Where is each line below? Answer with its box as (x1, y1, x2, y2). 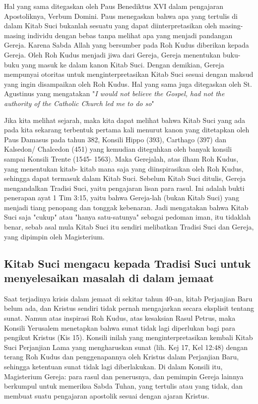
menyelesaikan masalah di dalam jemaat (4, 270, 214, 286)
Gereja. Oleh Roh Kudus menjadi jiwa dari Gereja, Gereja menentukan (4, 49, 221, 59)
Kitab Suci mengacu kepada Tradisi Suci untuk (4, 255, 251, 271)
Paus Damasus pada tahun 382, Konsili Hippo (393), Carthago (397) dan (4, 134, 226, 144)
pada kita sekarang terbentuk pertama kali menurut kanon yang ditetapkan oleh (4, 124, 250, 135)
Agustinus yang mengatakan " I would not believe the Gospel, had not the (4, 88, 225, 99)
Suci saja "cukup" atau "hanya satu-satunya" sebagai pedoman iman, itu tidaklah (4, 212, 251, 222)
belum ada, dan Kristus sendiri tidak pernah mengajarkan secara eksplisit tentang (4, 303, 254, 313)
